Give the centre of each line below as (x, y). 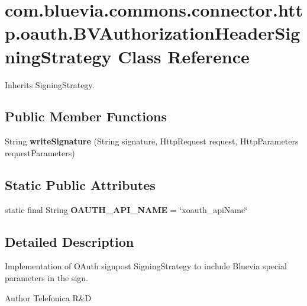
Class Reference (184, 56)
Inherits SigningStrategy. (50, 84)
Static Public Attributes (80, 184)
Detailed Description (70, 241)
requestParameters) (40, 152)
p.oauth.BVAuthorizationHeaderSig (153, 33)
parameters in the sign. (47, 278)
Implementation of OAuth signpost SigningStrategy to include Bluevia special (146, 266)
